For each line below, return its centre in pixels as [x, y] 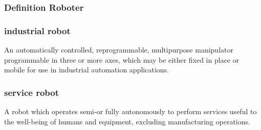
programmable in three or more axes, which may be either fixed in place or [122, 59]
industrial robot [37, 30]
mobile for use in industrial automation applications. [86, 70]
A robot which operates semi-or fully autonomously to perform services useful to [130, 111]
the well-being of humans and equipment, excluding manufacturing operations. [127, 121]
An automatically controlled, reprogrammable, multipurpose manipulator [119, 50]
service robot [32, 92]
